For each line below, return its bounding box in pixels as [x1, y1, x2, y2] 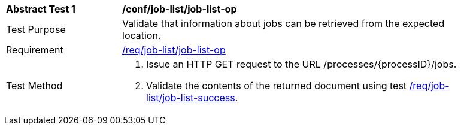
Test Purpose [6, 23, 66, 35]
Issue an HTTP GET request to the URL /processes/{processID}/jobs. [146, 58, 457, 70]
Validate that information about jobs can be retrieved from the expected [122, 17, 445, 29]
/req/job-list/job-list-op [122, 44, 226, 56]
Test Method [6, 80, 63, 92]
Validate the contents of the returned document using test [146, 80, 407, 92]
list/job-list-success [146, 92, 235, 104]
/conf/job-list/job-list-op [122, 3, 237, 15]
